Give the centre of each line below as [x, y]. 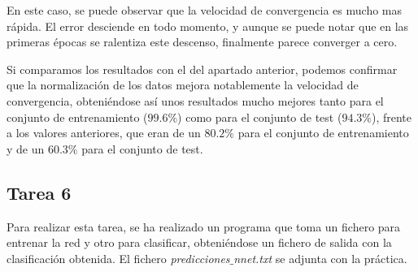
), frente [392, 117]
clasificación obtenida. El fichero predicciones [118, 258]
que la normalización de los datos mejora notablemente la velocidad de [183, 85]
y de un [26, 148]
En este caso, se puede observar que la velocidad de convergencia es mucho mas [205, 10]
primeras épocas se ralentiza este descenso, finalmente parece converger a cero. [202, 42]
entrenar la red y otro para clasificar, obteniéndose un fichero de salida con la [199, 242]
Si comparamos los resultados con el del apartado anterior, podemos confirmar [202, 69]
